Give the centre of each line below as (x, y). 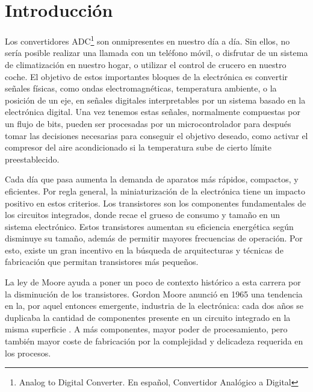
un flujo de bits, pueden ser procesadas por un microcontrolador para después (148, 123)
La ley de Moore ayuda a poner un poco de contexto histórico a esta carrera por (153, 282)
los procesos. (28, 353)
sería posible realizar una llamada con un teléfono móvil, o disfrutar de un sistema (156, 53)
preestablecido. (32, 159)
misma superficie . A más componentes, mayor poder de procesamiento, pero (146, 329)
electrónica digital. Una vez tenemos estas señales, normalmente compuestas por (153, 112)
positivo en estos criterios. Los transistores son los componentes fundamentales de (156, 203)
